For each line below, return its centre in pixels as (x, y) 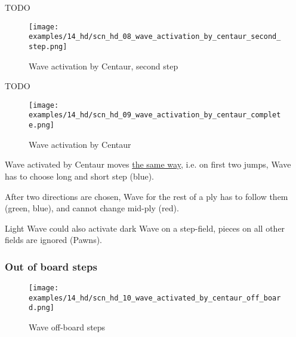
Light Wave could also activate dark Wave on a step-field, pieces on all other (145, 228)
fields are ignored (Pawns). (53, 240)
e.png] (41, 125)
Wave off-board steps (67, 327)
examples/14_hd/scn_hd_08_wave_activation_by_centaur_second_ (155, 37)
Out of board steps (51, 266)
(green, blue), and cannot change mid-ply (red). (92, 208)
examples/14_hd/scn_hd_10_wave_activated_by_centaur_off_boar (155, 298)
